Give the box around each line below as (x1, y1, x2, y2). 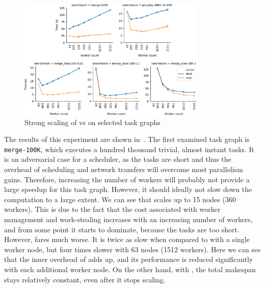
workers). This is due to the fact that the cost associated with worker (4, 204, 221, 214)
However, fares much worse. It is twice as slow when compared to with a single (4, 234, 250, 245)
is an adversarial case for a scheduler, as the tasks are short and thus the (4, 154, 231, 164)
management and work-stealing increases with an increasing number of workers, (4, 213, 253, 224)
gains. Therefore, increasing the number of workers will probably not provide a (4, 174, 250, 184)
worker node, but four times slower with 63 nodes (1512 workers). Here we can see (4, 244, 261, 254)
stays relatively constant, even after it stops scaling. (4, 274, 166, 284)
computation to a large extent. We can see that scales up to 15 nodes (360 (4, 194, 236, 204)
